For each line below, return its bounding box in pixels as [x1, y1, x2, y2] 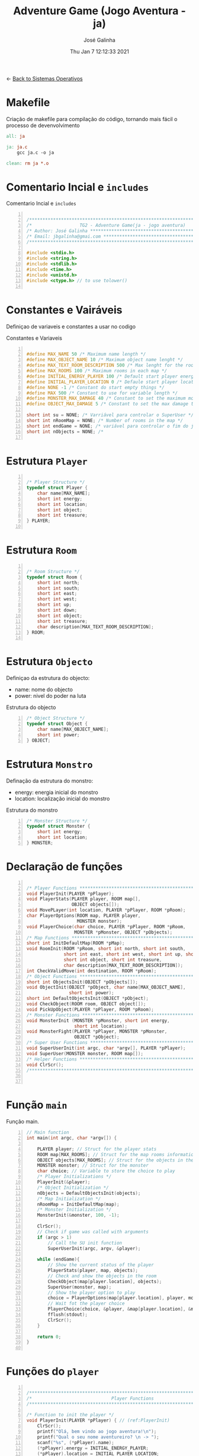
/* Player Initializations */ [37, 1174, 112, 1180]
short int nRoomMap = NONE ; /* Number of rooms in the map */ [26, 417, 184, 423]
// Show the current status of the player [47, 1262, 154, 1268]
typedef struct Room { [26, 574, 83, 580]
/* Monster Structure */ [26, 818, 88, 824]
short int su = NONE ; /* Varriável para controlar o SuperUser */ [26, 412, 194, 418]
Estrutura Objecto [6, 655, 93, 669]
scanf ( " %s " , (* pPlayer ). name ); [37, 1439, 114, 1445]
